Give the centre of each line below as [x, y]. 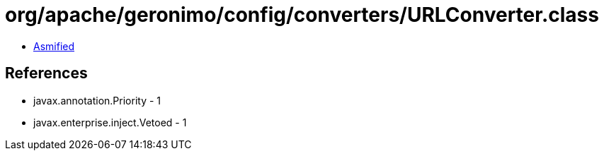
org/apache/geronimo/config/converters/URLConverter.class [302, 15]
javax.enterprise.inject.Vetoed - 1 [110, 122]
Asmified [54, 46]
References [46, 73]
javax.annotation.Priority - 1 [97, 100]
